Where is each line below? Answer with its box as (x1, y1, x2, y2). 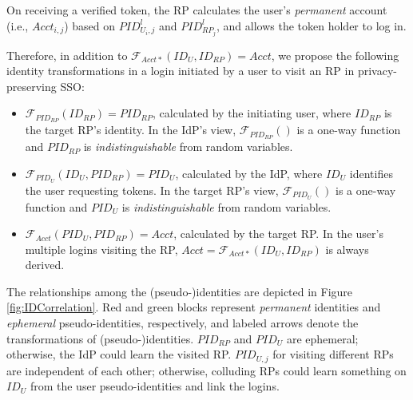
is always (325, 240, 369, 257)
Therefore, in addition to (6, 46, 128, 63)
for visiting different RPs (272, 346, 394, 362)
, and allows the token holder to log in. (216, 17, 407, 34)
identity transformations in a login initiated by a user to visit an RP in (6, 62, 355, 79)
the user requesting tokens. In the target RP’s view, (25, 181, 279, 198)
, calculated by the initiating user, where (153, 105, 351, 121)
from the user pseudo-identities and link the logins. (30, 378, 280, 394)
